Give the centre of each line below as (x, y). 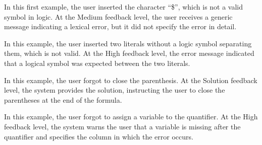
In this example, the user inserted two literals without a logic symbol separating (128, 43)
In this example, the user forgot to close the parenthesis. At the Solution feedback (131, 80)
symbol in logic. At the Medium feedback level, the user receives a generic (118, 16)
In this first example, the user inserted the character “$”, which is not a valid (124, 7)
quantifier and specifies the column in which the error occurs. (99, 136)
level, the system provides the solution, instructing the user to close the (115, 90)
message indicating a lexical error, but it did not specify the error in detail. (120, 26)
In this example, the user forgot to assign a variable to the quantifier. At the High (131, 117)
